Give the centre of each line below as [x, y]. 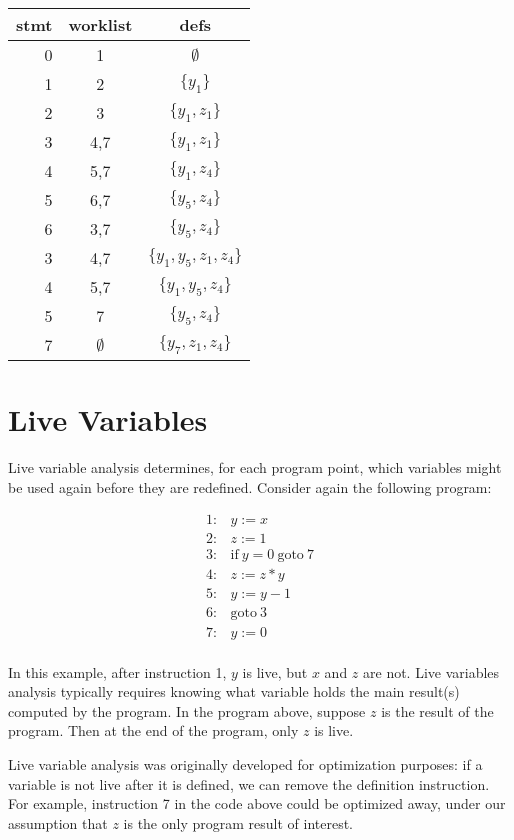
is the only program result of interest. [238, 822]
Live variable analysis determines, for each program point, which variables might [255, 467]
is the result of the [437, 710]
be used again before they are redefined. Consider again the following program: [250, 486]
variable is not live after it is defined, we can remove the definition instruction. [249, 783]
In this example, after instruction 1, [117, 671]
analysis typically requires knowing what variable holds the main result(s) [234, 691]
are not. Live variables [431, 671]
